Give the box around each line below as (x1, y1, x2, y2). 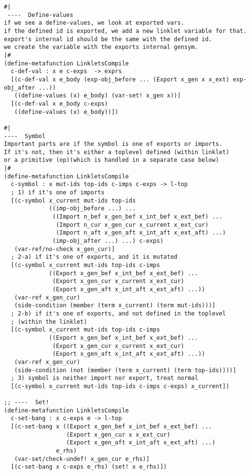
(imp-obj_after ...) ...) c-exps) (52, 237, 164, 245)
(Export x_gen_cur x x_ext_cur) (66, 431, 171, 438)
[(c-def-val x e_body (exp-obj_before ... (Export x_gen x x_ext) (11, 76, 230, 83)
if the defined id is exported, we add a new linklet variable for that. (4, 27, 247, 34)
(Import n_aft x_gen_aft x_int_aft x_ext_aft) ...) (56, 229, 226, 237)
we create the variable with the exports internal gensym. (4, 44, 198, 51)
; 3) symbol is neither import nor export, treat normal (11, 375, 198, 382)
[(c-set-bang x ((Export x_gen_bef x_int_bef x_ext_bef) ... (11, 423, 212, 430)
